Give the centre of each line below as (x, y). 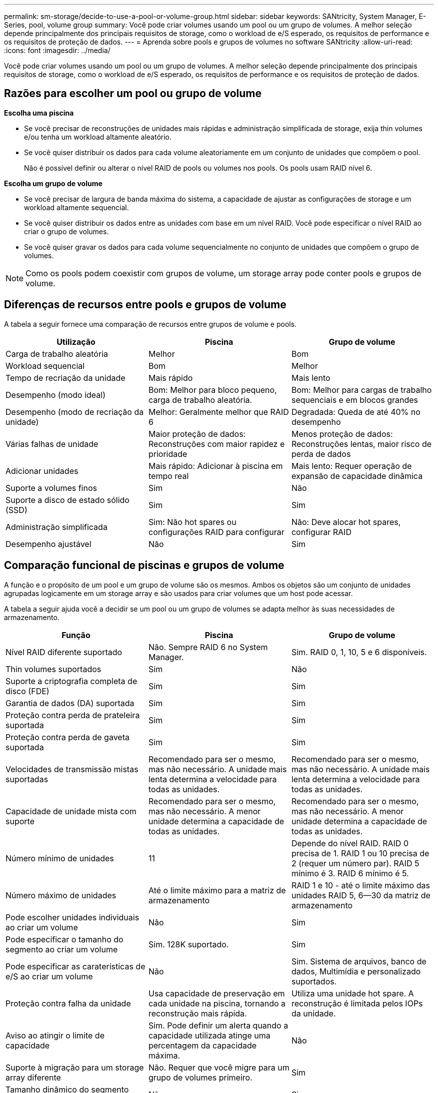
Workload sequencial (45, 366)
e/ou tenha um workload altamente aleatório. (98, 137)
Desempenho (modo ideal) (55, 395)
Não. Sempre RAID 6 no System (208, 647)
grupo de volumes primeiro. (200, 1077)
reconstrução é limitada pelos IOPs (357, 1003)
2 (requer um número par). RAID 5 (355, 863)
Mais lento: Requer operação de (351, 466)
